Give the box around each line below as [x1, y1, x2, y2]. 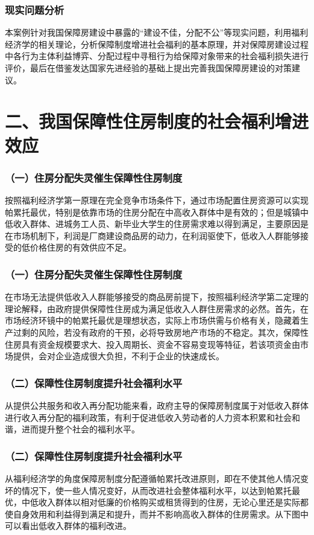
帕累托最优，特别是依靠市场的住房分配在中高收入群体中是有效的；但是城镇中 [5, 205, 309, 218]
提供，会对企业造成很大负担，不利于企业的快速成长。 [13, 350, 224, 362]
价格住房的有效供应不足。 [30, 241, 131, 254]
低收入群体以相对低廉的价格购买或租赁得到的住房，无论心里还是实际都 [30, 496, 309, 508]
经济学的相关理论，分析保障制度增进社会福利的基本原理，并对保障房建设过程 [5, 37, 309, 50]
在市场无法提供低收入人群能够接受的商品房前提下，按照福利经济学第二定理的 [5, 290, 309, 303]
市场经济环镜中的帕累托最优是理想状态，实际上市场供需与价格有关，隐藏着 [5, 314, 300, 327]
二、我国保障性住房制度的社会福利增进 [5, 109, 309, 133]
